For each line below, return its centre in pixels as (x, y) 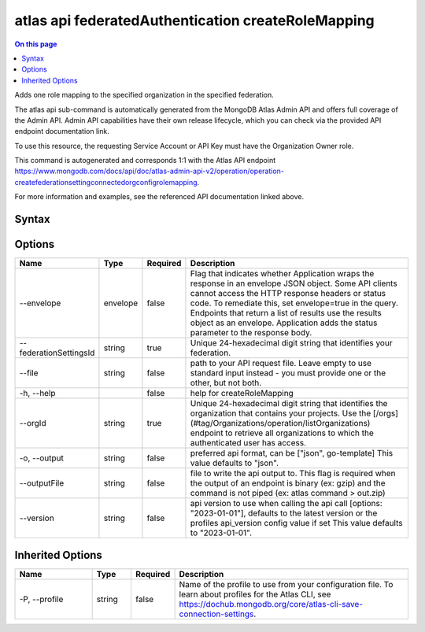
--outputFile (42, 483)
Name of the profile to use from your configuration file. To (286, 584)
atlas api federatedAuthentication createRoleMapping (195, 20)
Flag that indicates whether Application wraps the (282, 274)
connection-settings (216, 614)
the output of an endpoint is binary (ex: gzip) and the (288, 483)
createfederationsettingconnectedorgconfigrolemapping (106, 182)
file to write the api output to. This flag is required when (293, 474)
